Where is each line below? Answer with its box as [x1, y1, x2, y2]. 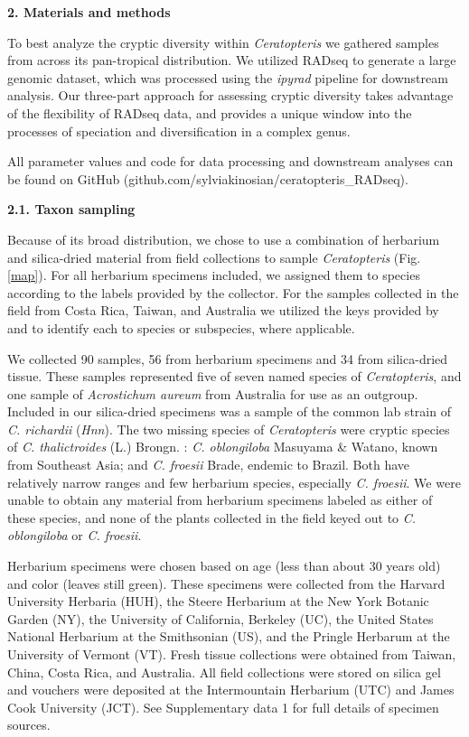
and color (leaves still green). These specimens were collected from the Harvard [7, 574, 446, 592]
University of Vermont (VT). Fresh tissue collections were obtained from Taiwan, [7, 645, 456, 663]
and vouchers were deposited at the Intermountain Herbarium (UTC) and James [7, 680, 455, 699]
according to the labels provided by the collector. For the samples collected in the [7, 283, 459, 302]
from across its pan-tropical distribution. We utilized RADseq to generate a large [7, 51, 456, 70]
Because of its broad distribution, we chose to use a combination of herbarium [7, 229, 440, 248]
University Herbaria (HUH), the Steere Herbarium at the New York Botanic [7, 592, 429, 611]
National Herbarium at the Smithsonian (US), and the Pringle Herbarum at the [7, 627, 450, 646]
